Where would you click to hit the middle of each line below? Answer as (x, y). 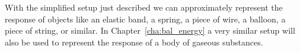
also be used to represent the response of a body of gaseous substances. (134, 42)
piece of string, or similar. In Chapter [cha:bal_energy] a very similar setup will (150, 30)
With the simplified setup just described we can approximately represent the (144, 7)
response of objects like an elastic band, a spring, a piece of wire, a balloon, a (145, 19)
